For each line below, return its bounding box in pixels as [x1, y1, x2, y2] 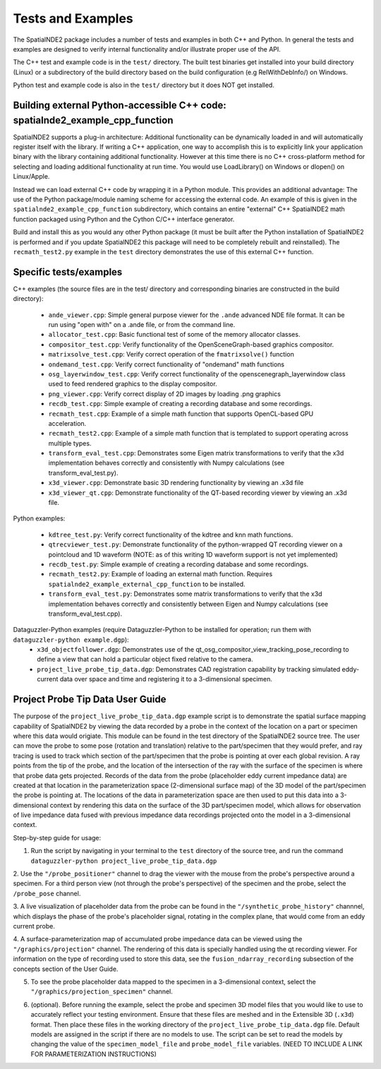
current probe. [13, 921, 56, 930]
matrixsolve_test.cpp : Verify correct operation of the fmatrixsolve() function [48, 350, 294, 359]
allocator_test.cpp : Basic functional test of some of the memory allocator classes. [48, 330, 301, 339]
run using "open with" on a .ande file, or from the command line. [48, 320, 236, 328]
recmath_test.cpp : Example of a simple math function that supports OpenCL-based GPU [48, 410, 314, 418]
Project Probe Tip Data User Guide [13, 693, 167, 705]
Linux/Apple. [13, 172, 50, 181]
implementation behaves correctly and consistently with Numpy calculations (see [48, 459, 285, 467]
